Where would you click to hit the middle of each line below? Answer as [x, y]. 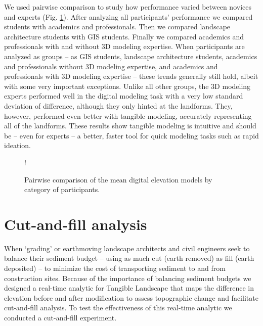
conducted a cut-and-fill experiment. [60, 317]
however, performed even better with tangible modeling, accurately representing [128, 115]
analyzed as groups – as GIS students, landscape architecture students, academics [131, 56]
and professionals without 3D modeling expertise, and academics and [111, 66]
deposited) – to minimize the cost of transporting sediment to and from [115, 268]
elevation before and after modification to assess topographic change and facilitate [131, 297]
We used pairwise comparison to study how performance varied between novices [128, 7]
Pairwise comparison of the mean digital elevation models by [118, 179]
